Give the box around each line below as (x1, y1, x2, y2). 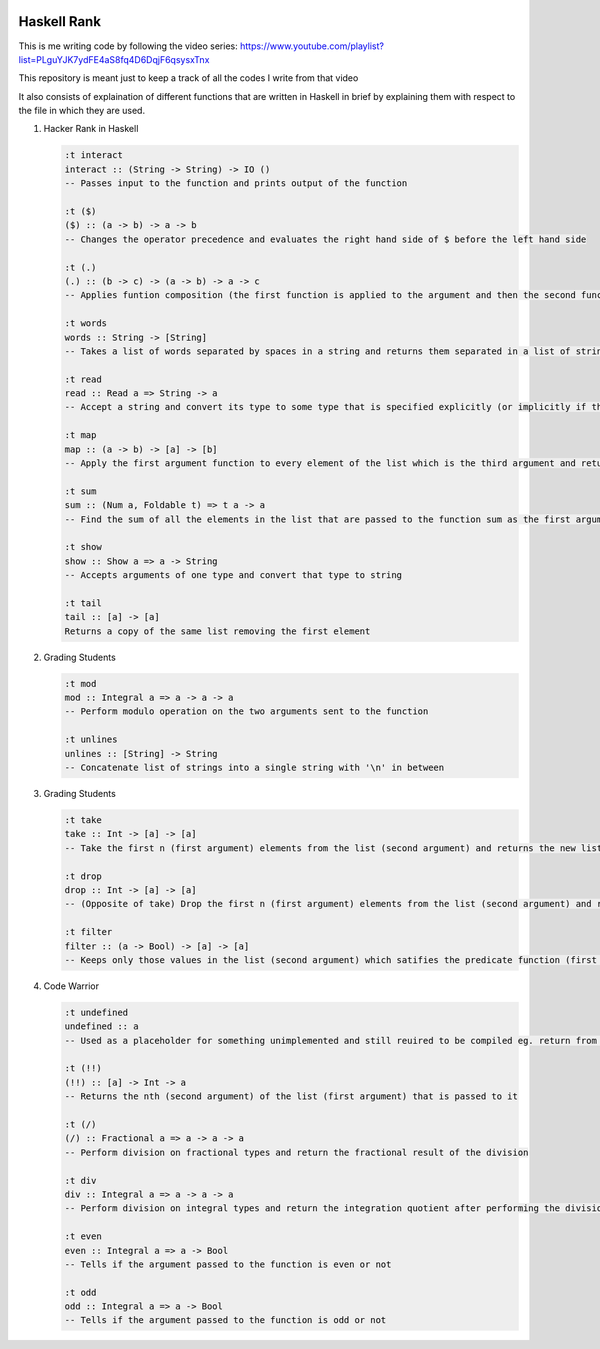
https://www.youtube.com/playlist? (240, 40, 385, 52)
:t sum (64, 485, 97, 497)
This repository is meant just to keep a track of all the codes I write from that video (18, 72, 359, 84)
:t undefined (64, 1006, 129, 1018)
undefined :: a (64, 1021, 139, 1032)
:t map (64, 430, 97, 441)
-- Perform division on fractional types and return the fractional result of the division (64, 1146, 529, 1158)
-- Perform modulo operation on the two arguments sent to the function (64, 706, 429, 717)
